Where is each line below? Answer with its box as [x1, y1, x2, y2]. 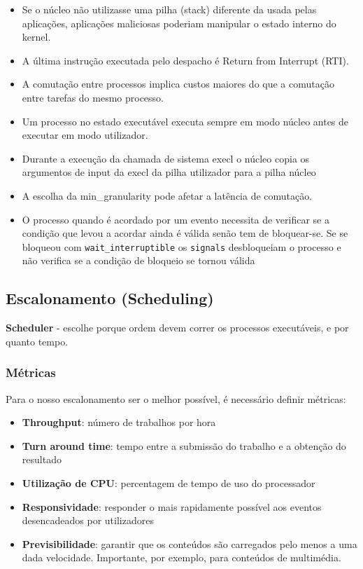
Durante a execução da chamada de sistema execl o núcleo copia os [22, 151, 310, 165]
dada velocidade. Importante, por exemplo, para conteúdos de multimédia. [22, 550, 341, 565]
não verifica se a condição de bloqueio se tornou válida [22, 253, 255, 268]
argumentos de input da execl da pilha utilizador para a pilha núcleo [22, 165, 316, 179]
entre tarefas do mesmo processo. [22, 90, 164, 104]
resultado [22, 452, 62, 467]
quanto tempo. [6, 334, 69, 348]
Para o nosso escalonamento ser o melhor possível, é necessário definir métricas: [6, 391, 346, 406]
